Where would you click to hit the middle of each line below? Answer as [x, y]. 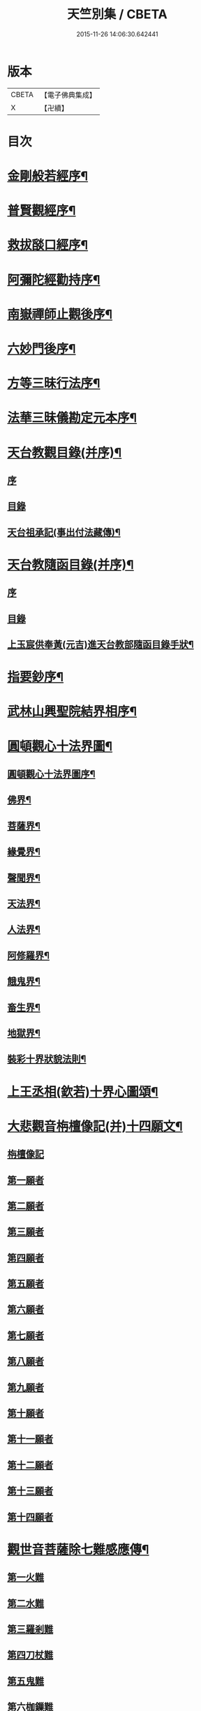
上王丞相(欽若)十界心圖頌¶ [83, 1091]
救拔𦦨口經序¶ [48, 245]
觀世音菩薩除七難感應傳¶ [78, 1549]
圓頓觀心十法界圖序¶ [51, 775]
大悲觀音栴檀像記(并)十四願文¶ [95, 1126]
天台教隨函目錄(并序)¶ [70, 564]
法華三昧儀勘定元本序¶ [72, 418]
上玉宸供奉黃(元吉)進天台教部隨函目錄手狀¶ [100, 645]
